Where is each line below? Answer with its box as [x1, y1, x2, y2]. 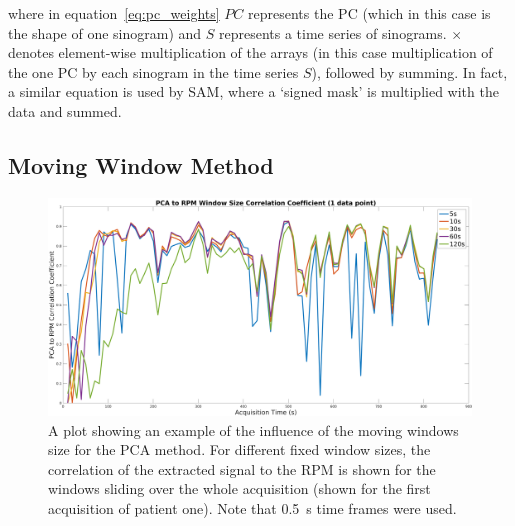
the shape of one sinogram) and [8, 22, 202, 43]
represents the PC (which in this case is [248, 3, 491, 23]
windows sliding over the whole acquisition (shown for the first [48, 478, 431, 499]
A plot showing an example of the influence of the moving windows [48, 419, 459, 440]
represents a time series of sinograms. [219, 22, 447, 43]
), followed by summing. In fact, [311, 61, 508, 82]
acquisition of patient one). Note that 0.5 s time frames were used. [48, 497, 457, 518]
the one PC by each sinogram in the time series [8, 61, 299, 82]
